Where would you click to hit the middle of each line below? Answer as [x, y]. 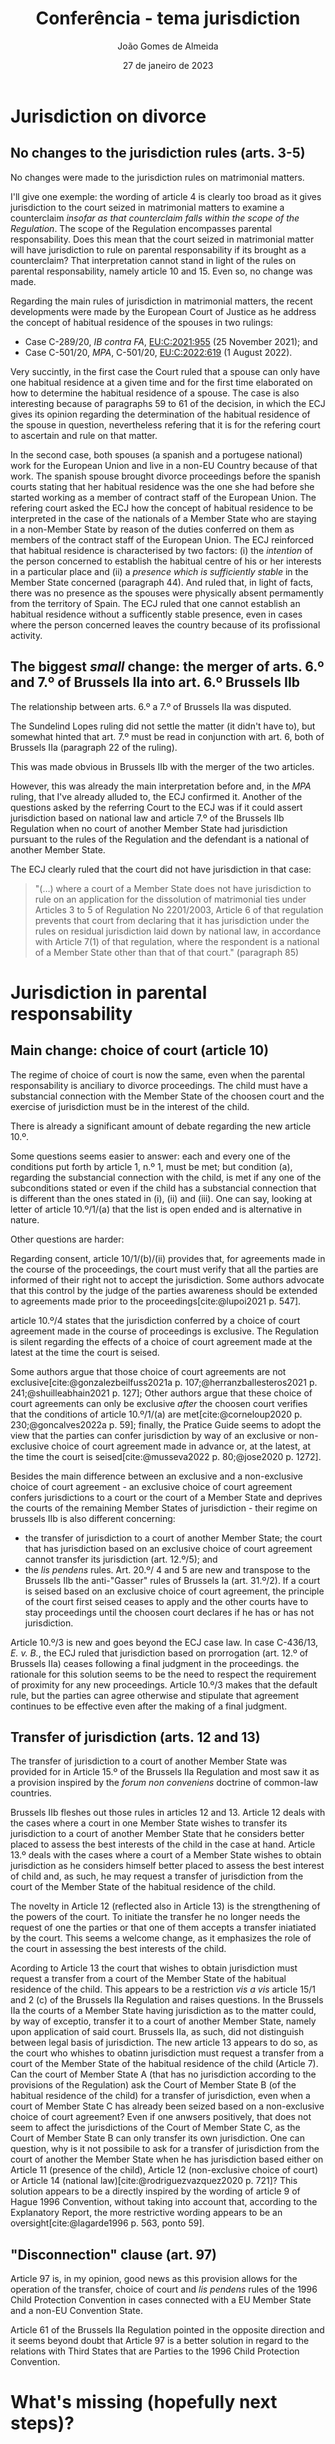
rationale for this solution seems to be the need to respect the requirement [163, 1674]
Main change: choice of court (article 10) [140, 1050]
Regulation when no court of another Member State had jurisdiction [149, 828]
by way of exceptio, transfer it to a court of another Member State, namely [163, 2021]
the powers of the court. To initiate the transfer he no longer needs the [155, 1917]
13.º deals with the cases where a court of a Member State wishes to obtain [166, 1855]
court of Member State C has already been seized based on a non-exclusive [167, 2106]
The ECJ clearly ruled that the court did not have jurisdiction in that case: [161, 869]
